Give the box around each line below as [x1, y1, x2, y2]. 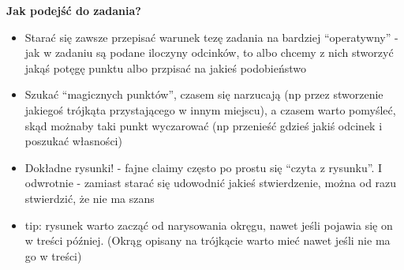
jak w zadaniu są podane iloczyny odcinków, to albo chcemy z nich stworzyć [24, 44, 394, 61]
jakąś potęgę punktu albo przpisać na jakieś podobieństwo [24, 59, 307, 76]
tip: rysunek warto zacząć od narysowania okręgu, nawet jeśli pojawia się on [24, 216, 393, 233]
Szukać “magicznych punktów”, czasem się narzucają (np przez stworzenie [24, 86, 383, 103]
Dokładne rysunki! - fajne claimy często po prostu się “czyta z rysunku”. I [24, 159, 383, 175]
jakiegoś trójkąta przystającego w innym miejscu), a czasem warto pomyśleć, [24, 101, 396, 118]
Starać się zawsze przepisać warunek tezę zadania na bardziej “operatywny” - [24, 28, 398, 45]
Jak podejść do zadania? [6, 2, 141, 18]
